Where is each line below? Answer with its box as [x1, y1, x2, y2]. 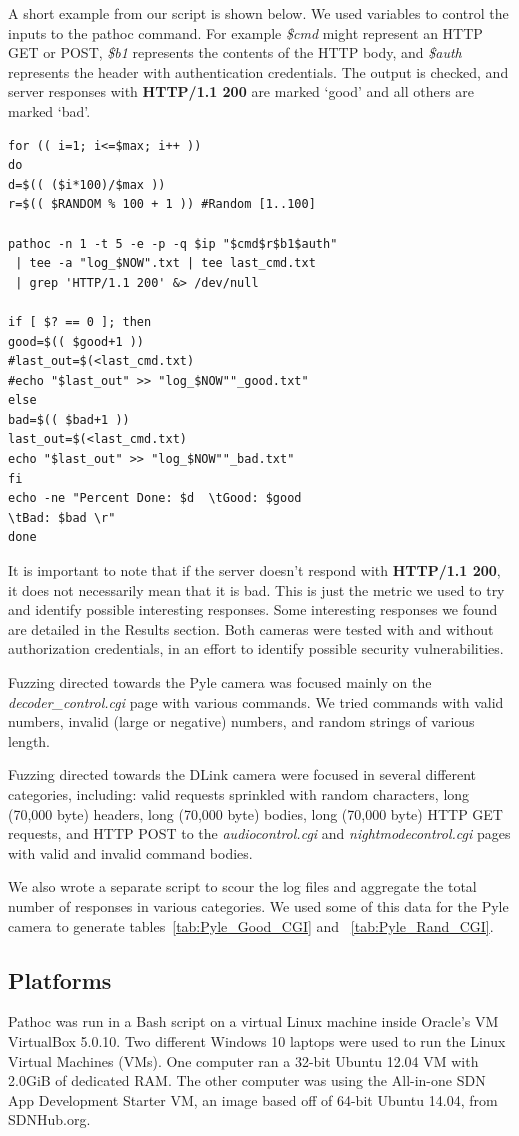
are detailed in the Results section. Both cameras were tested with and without [8, 618, 494, 639]
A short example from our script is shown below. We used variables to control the [8, 3, 509, 23]
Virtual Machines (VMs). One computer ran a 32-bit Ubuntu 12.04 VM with [8, 1050, 479, 1071]
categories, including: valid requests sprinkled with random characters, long [8, 783, 470, 804]
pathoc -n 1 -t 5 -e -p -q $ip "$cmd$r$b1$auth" [8, 236, 338, 251]
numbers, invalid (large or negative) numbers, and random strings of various [8, 711, 475, 732]
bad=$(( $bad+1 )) [8, 412, 130, 427]
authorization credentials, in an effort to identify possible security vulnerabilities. [8, 638, 504, 659]
